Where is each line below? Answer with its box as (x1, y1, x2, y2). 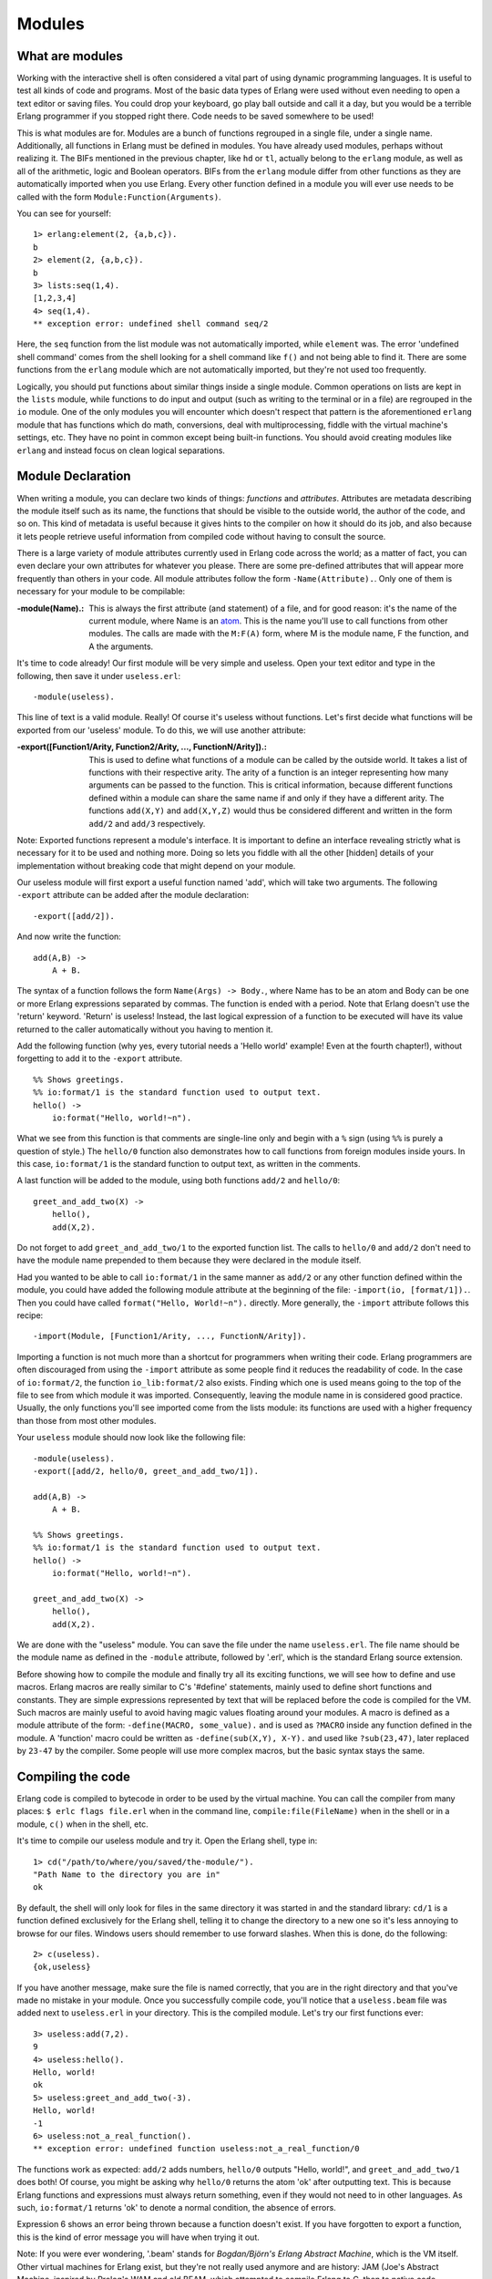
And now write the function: (16, 931, 122, 943)
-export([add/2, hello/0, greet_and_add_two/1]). (33, 1466, 260, 1476)
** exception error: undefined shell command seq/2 (33, 319, 269, 329)
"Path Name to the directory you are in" (33, 1869, 220, 1880)
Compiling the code (16, 1769, 131, 1784)
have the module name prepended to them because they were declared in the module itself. (16, 1254, 362, 1266)
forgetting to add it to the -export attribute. (16, 1053, 182, 1064)
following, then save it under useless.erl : (16, 670, 181, 681)
